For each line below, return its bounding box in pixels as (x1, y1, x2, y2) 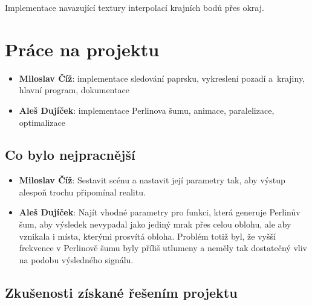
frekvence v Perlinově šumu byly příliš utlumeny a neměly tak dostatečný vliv (19, 241, 307, 254)
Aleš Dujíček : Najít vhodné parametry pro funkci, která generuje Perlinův (19, 206, 301, 218)
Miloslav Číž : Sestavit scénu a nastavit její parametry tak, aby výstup (19, 174, 285, 186)
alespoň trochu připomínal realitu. (19, 185, 146, 198)
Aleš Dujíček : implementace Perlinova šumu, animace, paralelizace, (19, 103, 275, 116)
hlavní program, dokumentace (19, 84, 129, 96)
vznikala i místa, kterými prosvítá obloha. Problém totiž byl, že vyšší (19, 229, 276, 242)
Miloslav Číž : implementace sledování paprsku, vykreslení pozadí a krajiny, (19, 71, 305, 84)
